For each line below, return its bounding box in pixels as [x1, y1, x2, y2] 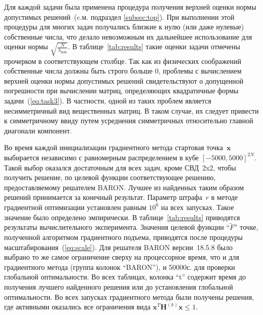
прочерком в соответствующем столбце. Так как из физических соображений [4, 55, 241, 66]
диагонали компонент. [4, 125, 72, 135]
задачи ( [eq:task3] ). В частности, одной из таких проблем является [4, 95, 211, 106]
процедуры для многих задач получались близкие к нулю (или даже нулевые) [4, 21, 244, 32]
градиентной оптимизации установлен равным [4, 201, 146, 212]
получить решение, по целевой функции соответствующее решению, [4, 172, 216, 183]
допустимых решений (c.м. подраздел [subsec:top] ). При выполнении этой [4, 11, 235, 22]
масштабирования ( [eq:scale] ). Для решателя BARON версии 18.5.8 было [4, 241, 233, 252]
